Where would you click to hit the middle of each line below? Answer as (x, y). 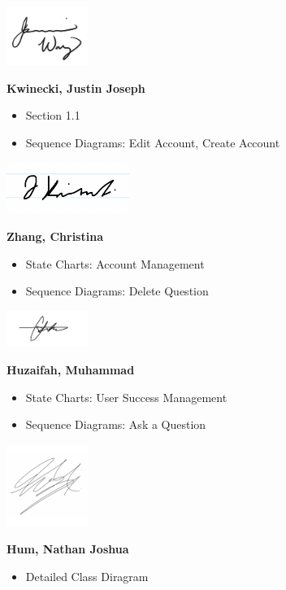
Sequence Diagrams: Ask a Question (116, 424)
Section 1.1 (53, 115)
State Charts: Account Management (115, 263)
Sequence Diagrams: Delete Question (117, 291)
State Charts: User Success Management (126, 397)
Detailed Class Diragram (87, 576)
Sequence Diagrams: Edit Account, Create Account (153, 142)
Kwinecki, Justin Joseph (76, 87)
